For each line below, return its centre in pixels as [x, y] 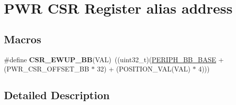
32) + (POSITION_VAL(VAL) [144, 69]
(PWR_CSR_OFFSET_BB [47, 69]
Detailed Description [57, 95]
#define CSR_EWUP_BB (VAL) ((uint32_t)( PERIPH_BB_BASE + [114, 59]
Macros [23, 39]
